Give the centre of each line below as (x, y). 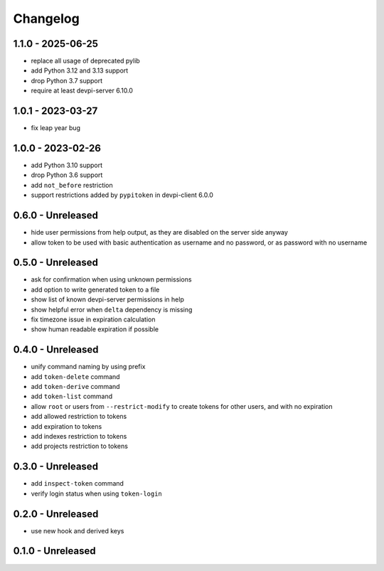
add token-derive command (75, 387)
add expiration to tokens (66, 426)
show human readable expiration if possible (95, 329)
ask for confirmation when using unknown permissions (111, 279)
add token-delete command (75, 376)
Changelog (46, 18)
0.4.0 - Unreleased (56, 349)
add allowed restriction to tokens (79, 417)
